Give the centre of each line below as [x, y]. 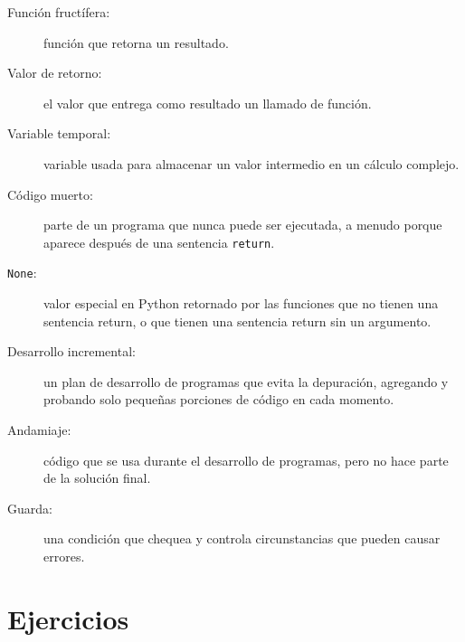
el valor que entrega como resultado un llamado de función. [208, 103]
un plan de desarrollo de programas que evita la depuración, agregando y [246, 381]
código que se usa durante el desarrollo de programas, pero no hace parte [246, 460]
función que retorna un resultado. [136, 42]
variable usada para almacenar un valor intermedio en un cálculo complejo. [251, 163]
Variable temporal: [59, 133]
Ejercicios [68, 618]
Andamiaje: [39, 430]
